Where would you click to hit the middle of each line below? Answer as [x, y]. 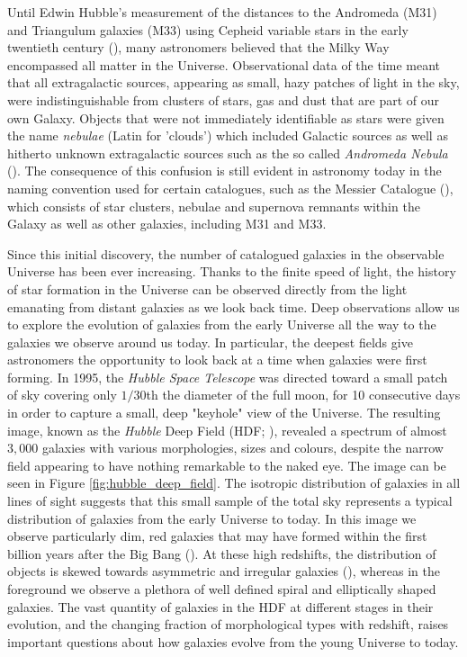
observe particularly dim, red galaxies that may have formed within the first [217, 536]
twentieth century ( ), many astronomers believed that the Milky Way [198, 47]
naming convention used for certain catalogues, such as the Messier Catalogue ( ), [230, 188]
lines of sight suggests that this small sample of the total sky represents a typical [230, 501]
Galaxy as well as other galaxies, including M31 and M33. [167, 224]
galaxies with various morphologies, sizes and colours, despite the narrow [242, 448]
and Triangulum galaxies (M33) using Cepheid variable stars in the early [208, 29]
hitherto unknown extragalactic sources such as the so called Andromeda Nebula [228, 153]
